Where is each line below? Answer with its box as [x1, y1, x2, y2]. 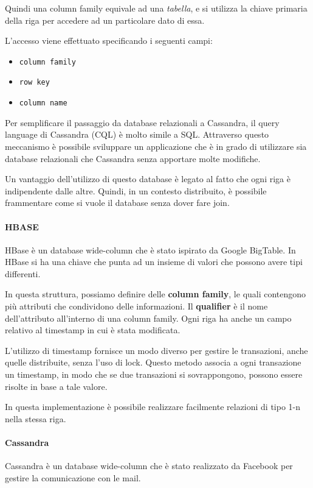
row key [19, 78, 50, 87]
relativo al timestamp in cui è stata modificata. [5, 324, 181, 336]
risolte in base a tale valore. [5, 380, 108, 392]
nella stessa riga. [5, 412, 66, 425]
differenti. [5, 267, 41, 280]
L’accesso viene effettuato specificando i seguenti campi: [5, 34, 213, 47]
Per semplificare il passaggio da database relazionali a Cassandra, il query [5, 116, 280, 129]
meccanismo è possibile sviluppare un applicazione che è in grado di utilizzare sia [5, 140, 307, 152]
